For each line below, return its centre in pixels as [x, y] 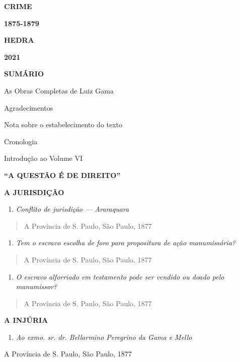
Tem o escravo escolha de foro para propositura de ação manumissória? [126, 243]
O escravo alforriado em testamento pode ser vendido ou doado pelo [120, 276]
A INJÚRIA [26, 320]
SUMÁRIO [24, 74]
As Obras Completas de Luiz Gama [59, 90]
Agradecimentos [29, 107]
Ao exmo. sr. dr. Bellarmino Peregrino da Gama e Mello [104, 337]
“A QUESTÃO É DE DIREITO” [62, 175]
